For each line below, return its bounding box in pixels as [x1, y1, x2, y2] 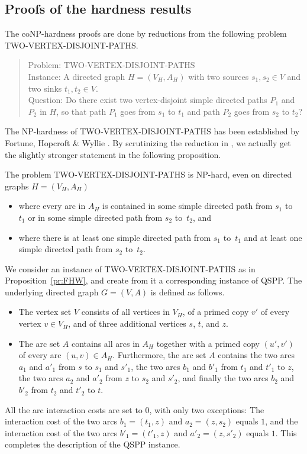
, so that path [56, 105, 106, 117]
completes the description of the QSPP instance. [5, 438, 180, 450]
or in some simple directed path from [28, 211, 163, 223]
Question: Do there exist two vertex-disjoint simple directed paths [28, 94, 267, 106]
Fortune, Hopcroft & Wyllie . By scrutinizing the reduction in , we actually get [5, 136, 291, 149]
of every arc [18, 349, 62, 361]
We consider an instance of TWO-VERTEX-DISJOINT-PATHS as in [5, 262, 256, 275]
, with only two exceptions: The [149, 403, 264, 416]
